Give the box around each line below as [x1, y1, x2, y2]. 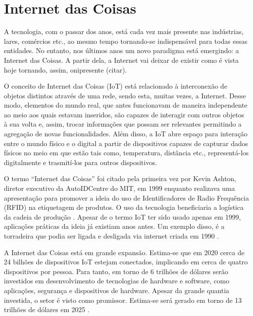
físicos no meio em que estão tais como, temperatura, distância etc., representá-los [4, 148, 249, 158]
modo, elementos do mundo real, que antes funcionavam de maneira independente [4, 100, 248, 110]
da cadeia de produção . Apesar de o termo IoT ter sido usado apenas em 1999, [4, 211, 241, 222]
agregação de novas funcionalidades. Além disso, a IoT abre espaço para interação [4, 129, 248, 139]
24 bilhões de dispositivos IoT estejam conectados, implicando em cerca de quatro [4, 257, 248, 267]
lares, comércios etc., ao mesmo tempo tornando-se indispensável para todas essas [4, 36, 248, 46]
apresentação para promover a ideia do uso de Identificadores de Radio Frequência [4, 192, 249, 203]
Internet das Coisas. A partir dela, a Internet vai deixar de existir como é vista [4, 55, 239, 65]
